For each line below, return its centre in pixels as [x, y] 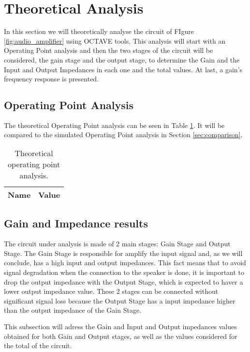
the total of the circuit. [38, 345]
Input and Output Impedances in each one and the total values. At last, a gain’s [123, 69]
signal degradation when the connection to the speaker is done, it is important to [124, 272]
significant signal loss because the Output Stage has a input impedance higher [120, 300]
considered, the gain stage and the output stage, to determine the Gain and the [122, 59]
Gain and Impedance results [76, 223]
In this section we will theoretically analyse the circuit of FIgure [99, 31]
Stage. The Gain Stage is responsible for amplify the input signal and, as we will [123, 253]
